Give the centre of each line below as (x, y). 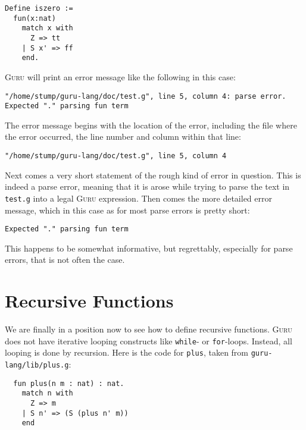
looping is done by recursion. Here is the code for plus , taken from (127, 352)
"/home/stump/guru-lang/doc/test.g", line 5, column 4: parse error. (146, 96)
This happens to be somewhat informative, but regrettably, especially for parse (149, 248)
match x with (47, 28)
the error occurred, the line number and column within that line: (123, 136)
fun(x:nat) (35, 18)
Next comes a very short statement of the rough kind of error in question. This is (153, 175)
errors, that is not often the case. (65, 260)
